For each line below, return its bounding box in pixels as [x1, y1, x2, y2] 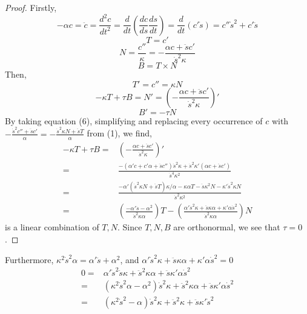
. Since [117, 221, 142, 233]
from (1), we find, [87, 127, 152, 139]
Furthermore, [5, 253, 54, 266]
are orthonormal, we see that [173, 221, 280, 233]
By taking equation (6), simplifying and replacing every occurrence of [5, 114, 263, 127]
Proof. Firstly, [5, 1, 57, 13]
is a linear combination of [5, 221, 99, 233]
